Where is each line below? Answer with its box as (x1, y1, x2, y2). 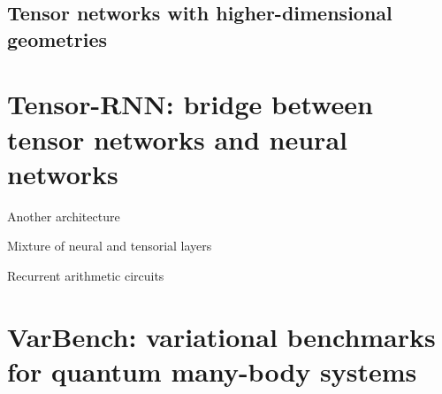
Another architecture (7, 206, 120, 225)
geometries (7, 25, 108, 52)
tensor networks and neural (7, 120, 347, 157)
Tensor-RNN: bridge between (7, 86, 373, 122)
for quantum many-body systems (7, 352, 417, 389)
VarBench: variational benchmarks (7, 318, 436, 354)
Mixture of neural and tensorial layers (7, 236, 212, 255)
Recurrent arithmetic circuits (7, 266, 164, 284)
